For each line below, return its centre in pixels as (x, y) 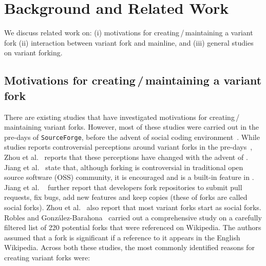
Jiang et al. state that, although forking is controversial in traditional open (124, 167)
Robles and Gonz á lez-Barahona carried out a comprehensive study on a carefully (133, 217)
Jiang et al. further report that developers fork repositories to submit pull (123, 187)
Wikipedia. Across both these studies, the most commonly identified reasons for (129, 247)
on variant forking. (33, 53)
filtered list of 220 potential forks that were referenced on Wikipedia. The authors (133, 227)
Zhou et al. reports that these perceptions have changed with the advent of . (126, 157)
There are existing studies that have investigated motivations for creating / (122, 117)
